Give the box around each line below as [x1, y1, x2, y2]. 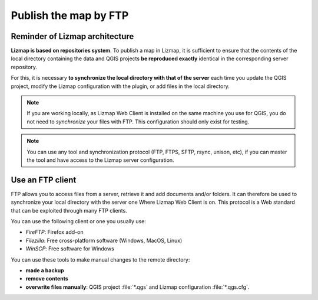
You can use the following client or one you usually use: [11, 218, 147, 225]
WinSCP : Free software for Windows [25, 245, 114, 252]
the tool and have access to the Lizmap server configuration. [26, 156, 174, 164]
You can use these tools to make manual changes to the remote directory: [11, 256, 190, 263]
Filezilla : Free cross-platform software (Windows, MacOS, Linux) [25, 237, 183, 244]
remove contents [25, 275, 69, 282]
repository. [11, 63, 38, 70]
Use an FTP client [11, 175, 77, 185]
